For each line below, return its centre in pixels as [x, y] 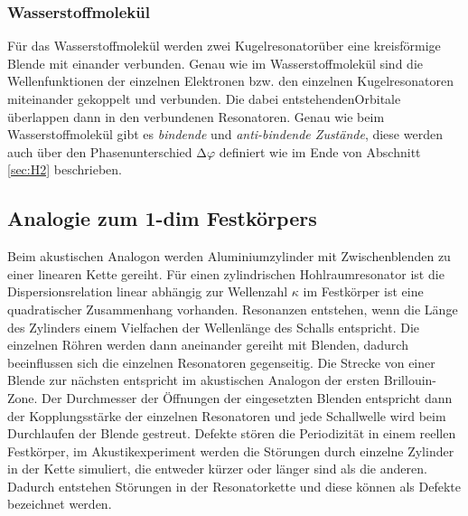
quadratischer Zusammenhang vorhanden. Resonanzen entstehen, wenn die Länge [233, 309]
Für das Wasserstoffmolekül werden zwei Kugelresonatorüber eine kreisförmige [224, 46]
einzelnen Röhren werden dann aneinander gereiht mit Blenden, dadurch [208, 345]
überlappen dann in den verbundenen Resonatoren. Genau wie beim [196, 116]
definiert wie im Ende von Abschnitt [320, 151]
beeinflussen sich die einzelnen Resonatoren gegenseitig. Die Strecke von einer [221, 362]
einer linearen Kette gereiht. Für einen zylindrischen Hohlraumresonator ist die [226, 273]
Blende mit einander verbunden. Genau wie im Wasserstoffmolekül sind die [215, 63]
